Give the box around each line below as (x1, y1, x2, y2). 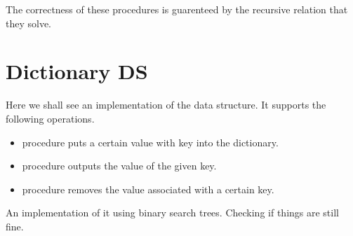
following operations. (6, 111, 95, 125)
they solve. (6, 15, 52, 30)
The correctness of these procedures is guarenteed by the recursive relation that (6, 2, 348, 16)
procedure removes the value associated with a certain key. (22, 181, 274, 196)
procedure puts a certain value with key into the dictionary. (22, 134, 279, 149)
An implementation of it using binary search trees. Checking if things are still (6, 205, 339, 220)
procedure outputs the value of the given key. (22, 158, 217, 173)
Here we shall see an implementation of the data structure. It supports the (6, 97, 326, 112)
